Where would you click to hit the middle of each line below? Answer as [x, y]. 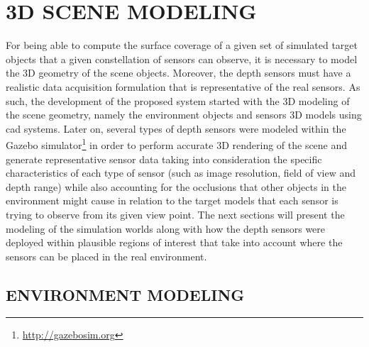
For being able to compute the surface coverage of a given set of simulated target [182, 45]
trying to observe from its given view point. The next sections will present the [175, 214]
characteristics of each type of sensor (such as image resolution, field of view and [181, 173]
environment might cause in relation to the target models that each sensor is [172, 200]
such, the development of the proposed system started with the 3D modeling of [178, 100]
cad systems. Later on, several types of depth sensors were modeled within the [176, 128]
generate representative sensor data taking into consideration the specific [164, 159]
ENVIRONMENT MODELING [125, 294]
